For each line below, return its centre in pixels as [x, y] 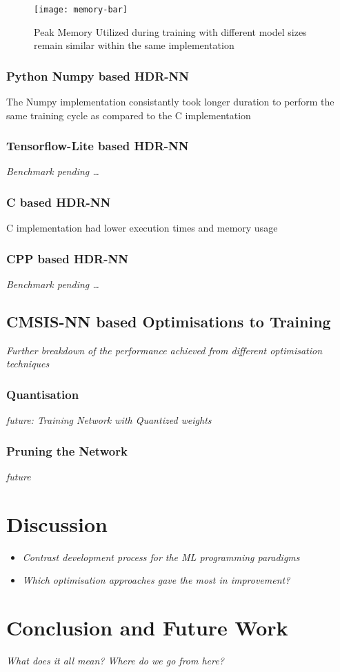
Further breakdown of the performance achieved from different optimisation [164, 350]
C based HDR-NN [59, 202]
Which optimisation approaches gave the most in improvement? [156, 580]
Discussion [57, 523]
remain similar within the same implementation [134, 45]
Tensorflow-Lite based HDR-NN [98, 146]
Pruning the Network [67, 450]
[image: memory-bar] [81, 10]
